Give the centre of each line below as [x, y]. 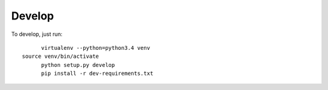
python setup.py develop [78, 65]
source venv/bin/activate [61, 57]
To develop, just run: [37, 34]
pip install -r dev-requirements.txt [97, 74]
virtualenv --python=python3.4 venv [96, 48]
